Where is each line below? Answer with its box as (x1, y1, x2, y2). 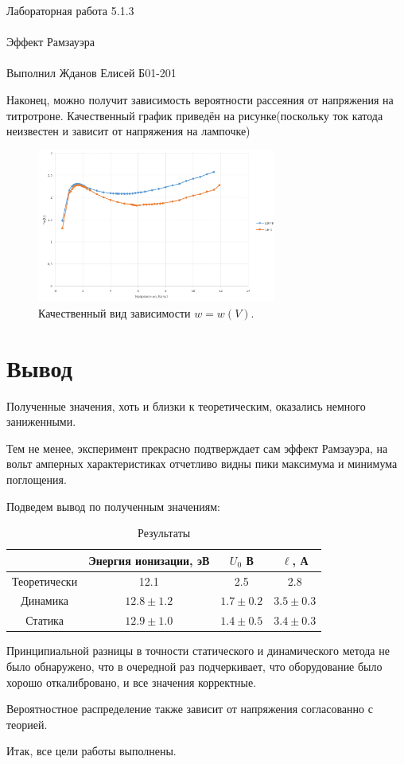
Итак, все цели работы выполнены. (6, 743, 177, 759)
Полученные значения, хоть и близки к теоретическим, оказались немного (6, 397, 366, 414)
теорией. (6, 715, 48, 732)
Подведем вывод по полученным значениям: (6, 497, 220, 514)
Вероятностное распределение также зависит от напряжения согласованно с (6, 700, 373, 717)
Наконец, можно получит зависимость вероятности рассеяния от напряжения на (6, 91, 394, 107)
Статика (25, 612, 64, 629)
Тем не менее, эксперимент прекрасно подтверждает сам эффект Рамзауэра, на (6, 439, 388, 456)
